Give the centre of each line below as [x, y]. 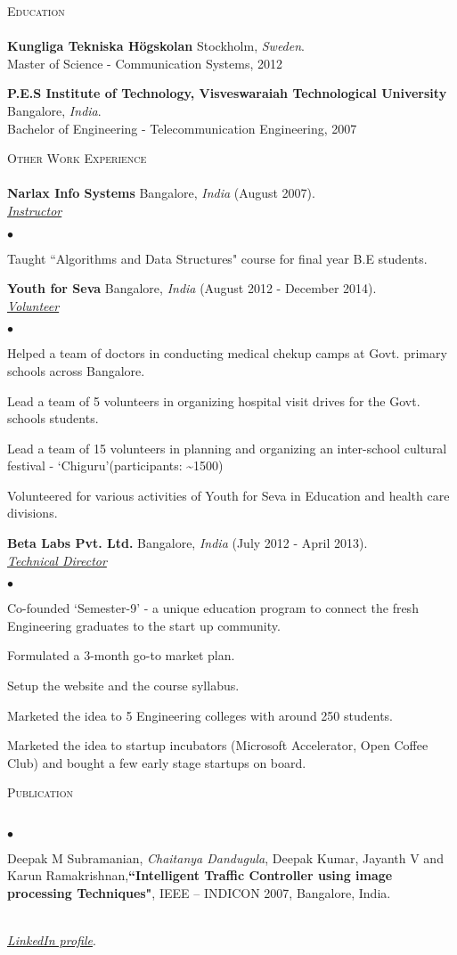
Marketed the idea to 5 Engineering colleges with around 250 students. [200, 715]
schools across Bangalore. [76, 370]
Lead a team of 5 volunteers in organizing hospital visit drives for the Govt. [214, 400]
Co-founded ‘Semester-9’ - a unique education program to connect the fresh [213, 608]
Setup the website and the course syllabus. [123, 686]
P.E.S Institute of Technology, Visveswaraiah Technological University [227, 93]
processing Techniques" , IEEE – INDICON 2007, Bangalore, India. [199, 892]
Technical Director [57, 560]
